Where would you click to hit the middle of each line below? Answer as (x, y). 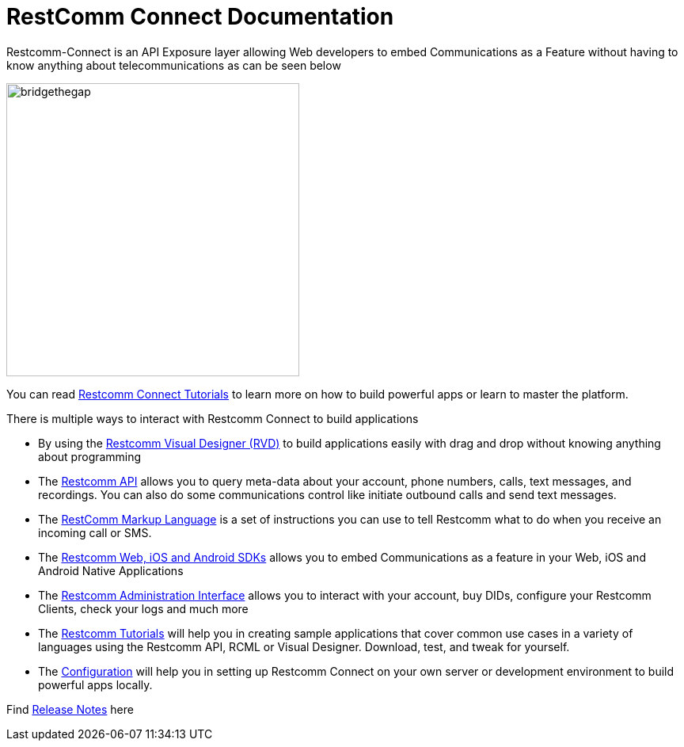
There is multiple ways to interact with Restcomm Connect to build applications (213, 418)
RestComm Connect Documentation (200, 17)
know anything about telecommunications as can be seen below (174, 65)
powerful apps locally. (95, 684)
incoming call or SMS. (95, 532)
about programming (90, 456)
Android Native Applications (111, 570)
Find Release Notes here (70, 709)
